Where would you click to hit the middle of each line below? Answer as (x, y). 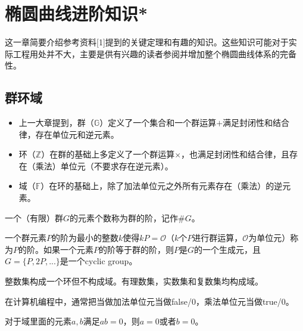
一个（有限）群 (34, 217)
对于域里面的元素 (38, 321)
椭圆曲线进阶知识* (76, 13)
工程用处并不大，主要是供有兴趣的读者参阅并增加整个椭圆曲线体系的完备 (154, 53)
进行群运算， (218, 238)
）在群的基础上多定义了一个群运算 (108, 154)
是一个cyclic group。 (99, 261)
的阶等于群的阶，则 (136, 249)
